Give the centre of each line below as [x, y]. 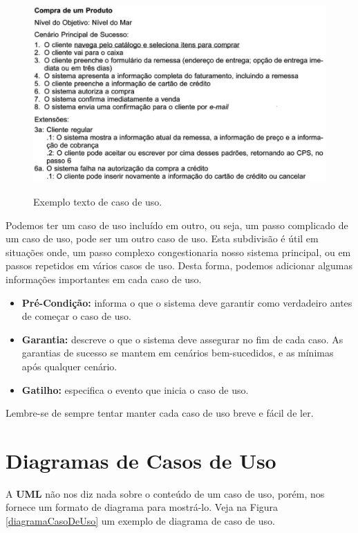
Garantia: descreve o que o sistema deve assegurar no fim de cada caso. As [182, 339]
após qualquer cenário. [69, 366]
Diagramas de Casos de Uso [141, 460]
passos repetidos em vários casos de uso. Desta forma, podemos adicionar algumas [179, 265]
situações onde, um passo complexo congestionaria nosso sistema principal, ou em [178, 252]
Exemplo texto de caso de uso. [98, 202]
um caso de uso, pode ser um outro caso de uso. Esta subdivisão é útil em [162, 238]
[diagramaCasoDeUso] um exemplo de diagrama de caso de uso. [140, 521]
